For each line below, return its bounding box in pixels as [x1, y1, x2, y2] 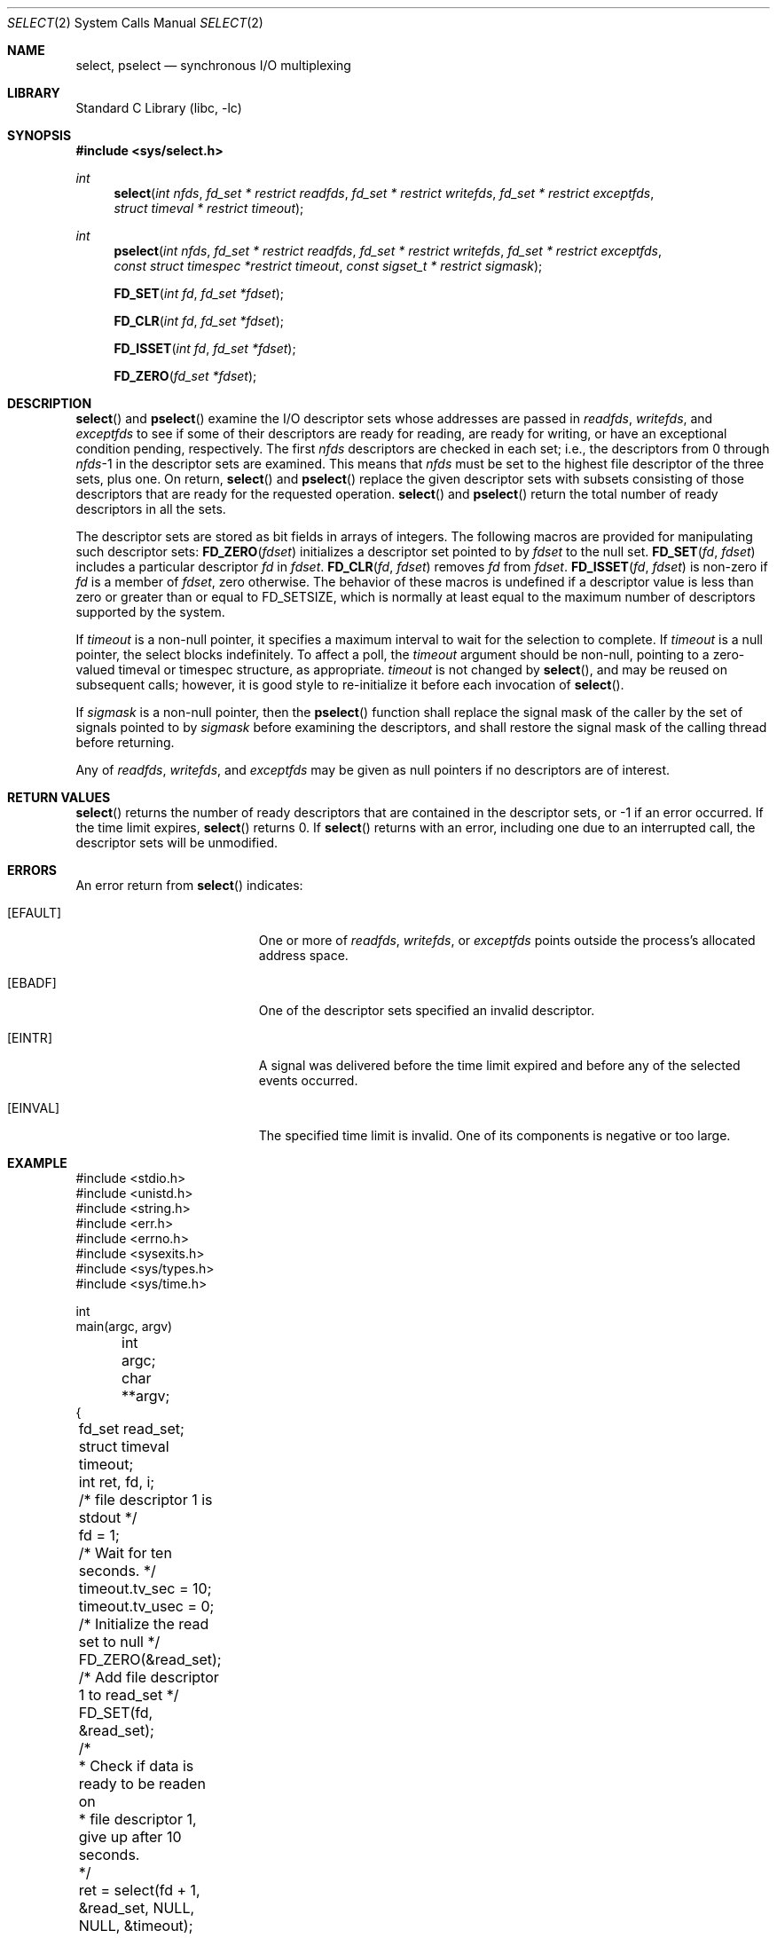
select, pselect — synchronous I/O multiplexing [75, 58, 351, 73]
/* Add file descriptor [78, 1668, 219, 1686]
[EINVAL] [7, 1100, 60, 1115]
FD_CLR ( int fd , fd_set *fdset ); [114, 313, 284, 328]
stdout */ [78, 1509, 137, 1526]
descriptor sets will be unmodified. [75, 835, 278, 850]
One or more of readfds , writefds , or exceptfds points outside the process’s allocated [258, 933, 756, 948]
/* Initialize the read [78, 1615, 209, 1633]
